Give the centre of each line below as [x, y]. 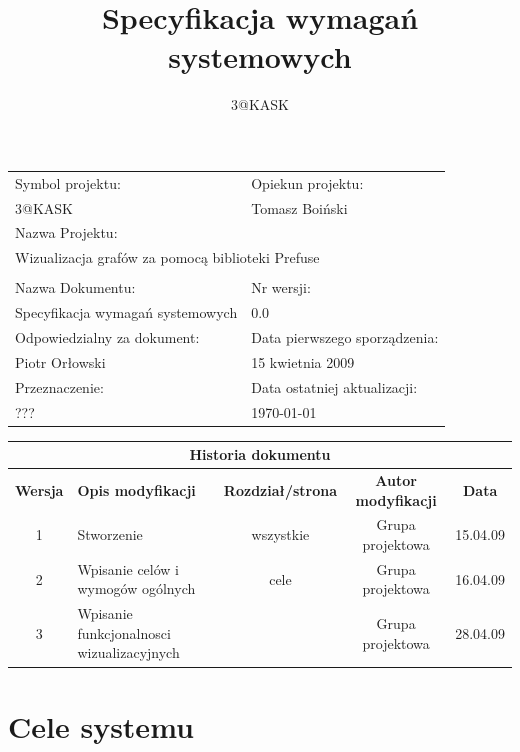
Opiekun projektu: [307, 182]
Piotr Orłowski [60, 361]
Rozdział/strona [280, 489]
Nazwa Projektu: [66, 232]
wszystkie [280, 534]
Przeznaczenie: [59, 386]
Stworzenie [110, 534]
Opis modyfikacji [136, 489]
